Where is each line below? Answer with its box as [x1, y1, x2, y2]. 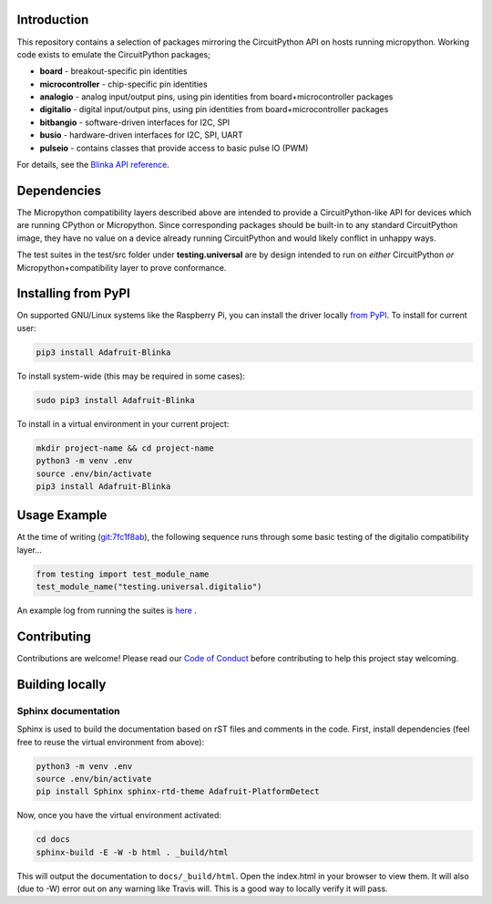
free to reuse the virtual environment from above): [16, 736, 205, 747]
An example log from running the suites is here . [16, 605, 198, 616]
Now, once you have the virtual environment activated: [16, 810, 222, 821]
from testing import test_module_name [36, 568, 210, 579]
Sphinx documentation [16, 704, 120, 717]
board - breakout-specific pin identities [39, 66, 188, 77]
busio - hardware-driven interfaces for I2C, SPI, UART [39, 130, 243, 140]
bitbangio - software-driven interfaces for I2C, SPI [39, 117, 231, 128]
